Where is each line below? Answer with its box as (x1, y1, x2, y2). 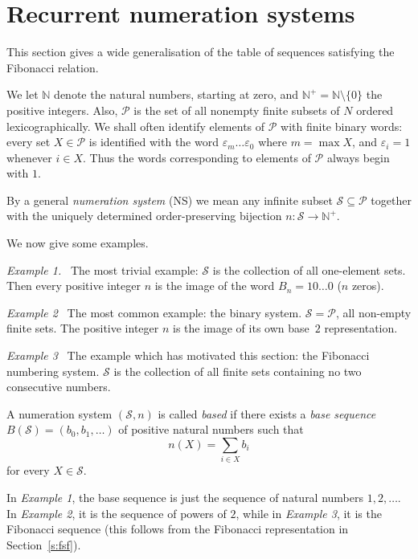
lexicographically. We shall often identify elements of (6, 117, 265, 134)
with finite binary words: (281, 117, 403, 134)
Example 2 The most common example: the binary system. (6, 304, 302, 320)
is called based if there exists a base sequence (158, 405, 376, 422)
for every (6, 462, 50, 479)
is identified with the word (88, 133, 219, 150)
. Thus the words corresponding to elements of (83, 149, 311, 165)
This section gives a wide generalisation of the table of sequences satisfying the (6, 43, 395, 60)
